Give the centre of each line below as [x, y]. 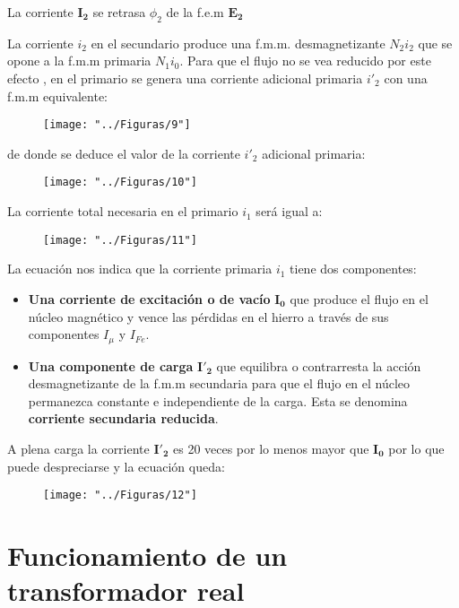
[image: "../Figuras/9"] [117, 125]
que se [435, 43]
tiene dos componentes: [353, 269]
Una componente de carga [111, 365]
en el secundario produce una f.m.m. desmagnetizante [238, 43]
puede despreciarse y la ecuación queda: [116, 466]
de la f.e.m [195, 12]
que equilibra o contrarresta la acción [319, 365]
